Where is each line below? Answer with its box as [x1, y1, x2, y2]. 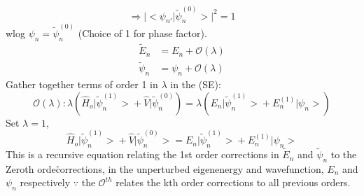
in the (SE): [170, 77, 221, 92]
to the [330, 147, 357, 162]
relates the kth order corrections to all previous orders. [115, 175, 351, 190]
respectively [20, 175, 71, 190]
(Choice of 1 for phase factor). [78, 26, 207, 41]
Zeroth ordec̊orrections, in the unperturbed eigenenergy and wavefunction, [6, 161, 324, 176]
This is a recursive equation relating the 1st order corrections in [6, 147, 279, 162]
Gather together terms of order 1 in [6, 77, 158, 92]
